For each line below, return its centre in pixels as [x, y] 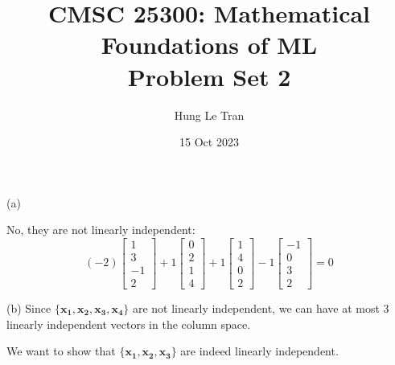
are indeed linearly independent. [259, 351]
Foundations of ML [209, 45]
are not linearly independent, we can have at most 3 [261, 308]
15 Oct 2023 [209, 142]
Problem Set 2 [209, 76]
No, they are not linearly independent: [101, 230]
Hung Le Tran [209, 115]
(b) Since [29, 308]
